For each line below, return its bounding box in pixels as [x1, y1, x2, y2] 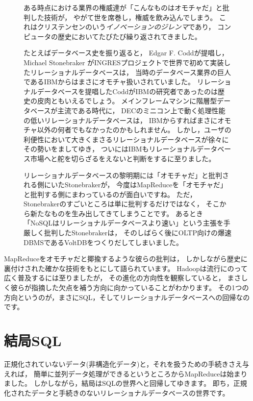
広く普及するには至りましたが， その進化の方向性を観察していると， [4, 273, 225, 283]
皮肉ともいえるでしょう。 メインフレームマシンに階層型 [37, 96, 217, 106]
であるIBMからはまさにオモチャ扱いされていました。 [24, 76, 195, 87]
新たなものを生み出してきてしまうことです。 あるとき [30, 208, 203, 218]
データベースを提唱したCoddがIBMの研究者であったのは [37, 86, 218, 96]
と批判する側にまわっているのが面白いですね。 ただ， [24, 189, 197, 199]
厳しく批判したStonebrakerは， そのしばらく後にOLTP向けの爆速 [24, 227, 231, 238]
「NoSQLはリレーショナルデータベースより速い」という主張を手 [24, 218, 230, 228]
